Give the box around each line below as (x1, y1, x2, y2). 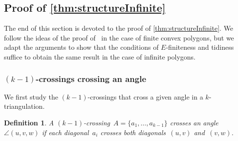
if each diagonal (42, 127, 89, 137)
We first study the (4, 91, 59, 101)
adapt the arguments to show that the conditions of (4, 42, 159, 52)
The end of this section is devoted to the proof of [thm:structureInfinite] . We (4, 23, 234, 33)
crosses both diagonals (100, 127, 166, 137)
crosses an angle (170, 117, 218, 127)
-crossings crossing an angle (36, 72, 147, 84)
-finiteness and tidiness (166, 42, 234, 52)
